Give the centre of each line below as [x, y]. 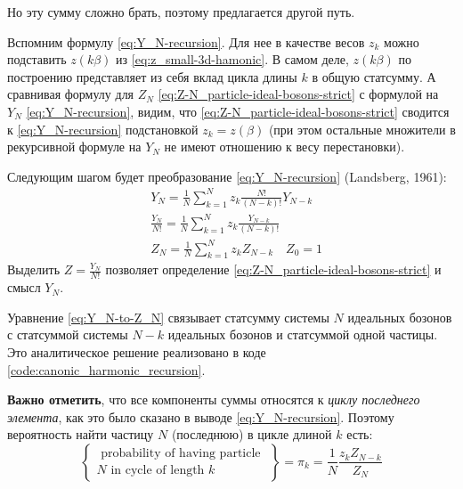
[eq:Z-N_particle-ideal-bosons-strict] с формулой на [298, 94]
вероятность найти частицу [81, 434]
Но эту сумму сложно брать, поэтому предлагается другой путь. [181, 12]
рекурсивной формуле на [74, 147]
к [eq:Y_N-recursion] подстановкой [103, 129]
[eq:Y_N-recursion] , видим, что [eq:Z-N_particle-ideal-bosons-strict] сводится [238, 111]
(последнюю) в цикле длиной [252, 434]
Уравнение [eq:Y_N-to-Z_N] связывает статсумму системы [168, 317]
